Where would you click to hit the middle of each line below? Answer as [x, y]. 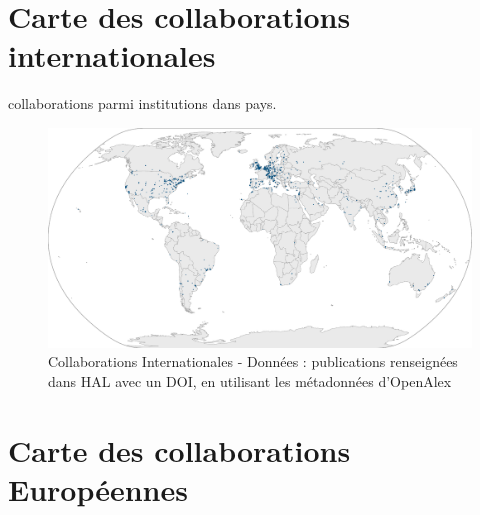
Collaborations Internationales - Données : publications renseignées [253, 361]
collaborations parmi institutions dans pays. [142, 103]
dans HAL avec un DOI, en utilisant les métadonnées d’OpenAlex [250, 380]
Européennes [98, 488]
